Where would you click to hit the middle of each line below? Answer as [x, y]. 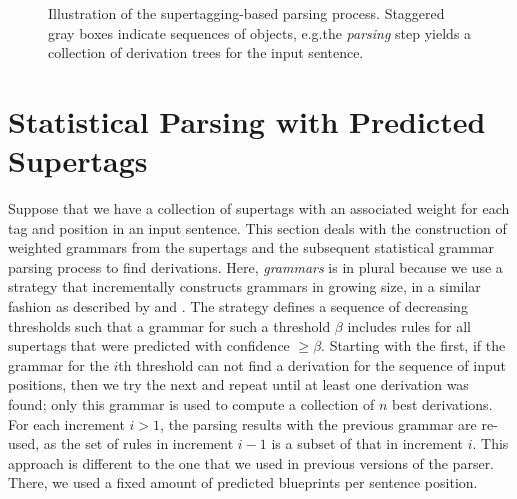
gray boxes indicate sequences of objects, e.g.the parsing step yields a [260, 32]
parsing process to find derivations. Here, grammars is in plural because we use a [255, 266]
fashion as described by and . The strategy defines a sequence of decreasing [238, 306]
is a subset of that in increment [367, 443]
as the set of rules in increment [138, 443]
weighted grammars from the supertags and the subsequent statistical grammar [251, 247]
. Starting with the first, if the [413, 345]
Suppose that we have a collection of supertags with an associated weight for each [259, 208]
